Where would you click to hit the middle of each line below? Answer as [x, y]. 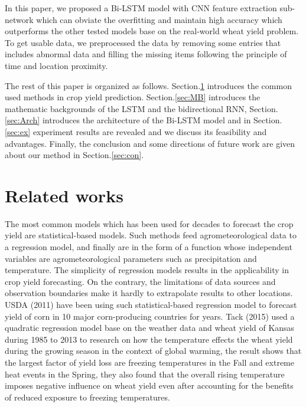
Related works [64, 195]
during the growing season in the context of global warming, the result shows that [153, 351]
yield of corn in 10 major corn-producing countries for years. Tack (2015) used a [150, 316]
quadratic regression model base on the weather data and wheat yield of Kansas [150, 328]
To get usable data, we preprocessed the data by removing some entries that [143, 42]
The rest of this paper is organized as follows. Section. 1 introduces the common [148, 85]
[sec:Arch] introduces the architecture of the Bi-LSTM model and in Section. [144, 120]
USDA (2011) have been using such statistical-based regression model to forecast [151, 304]
